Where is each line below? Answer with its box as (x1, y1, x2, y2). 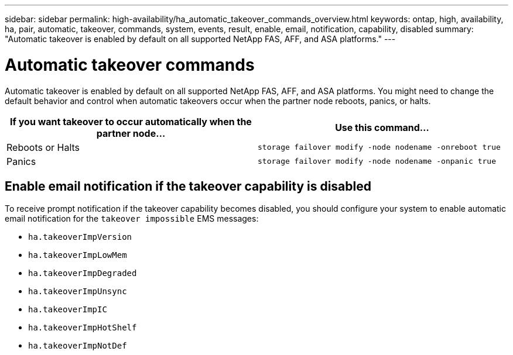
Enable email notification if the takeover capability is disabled (5, 178, 371, 194)
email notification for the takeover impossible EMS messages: (5, 213, 259, 224)
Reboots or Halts (6, 141, 80, 153)
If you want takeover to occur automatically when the (10, 115, 252, 127)
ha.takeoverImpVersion (28, 232, 132, 242)
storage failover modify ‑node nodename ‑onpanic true (258, 157, 496, 166)
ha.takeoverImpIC (28, 305, 107, 315)
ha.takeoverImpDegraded (28, 268, 137, 278)
